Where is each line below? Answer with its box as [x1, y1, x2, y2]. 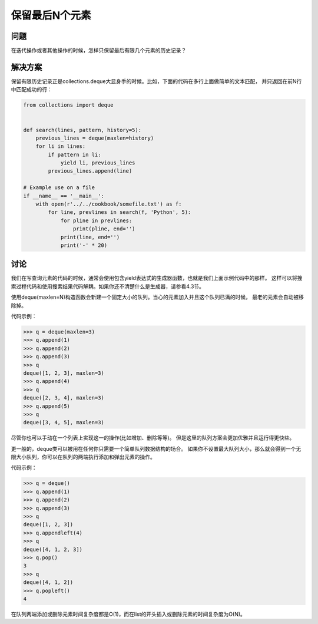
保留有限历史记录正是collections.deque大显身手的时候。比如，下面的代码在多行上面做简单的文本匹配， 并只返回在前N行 [11, 77, 302, 85]
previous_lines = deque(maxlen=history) [35, 134, 154, 141]
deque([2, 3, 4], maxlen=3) [23, 395, 104, 401]
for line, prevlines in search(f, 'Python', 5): [48, 209, 191, 216]
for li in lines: [35, 143, 86, 150]
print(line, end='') [60, 233, 120, 240]
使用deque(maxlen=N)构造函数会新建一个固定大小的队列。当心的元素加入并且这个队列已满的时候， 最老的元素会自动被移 [11, 293, 304, 301]
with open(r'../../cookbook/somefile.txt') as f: [35, 201, 182, 207]
